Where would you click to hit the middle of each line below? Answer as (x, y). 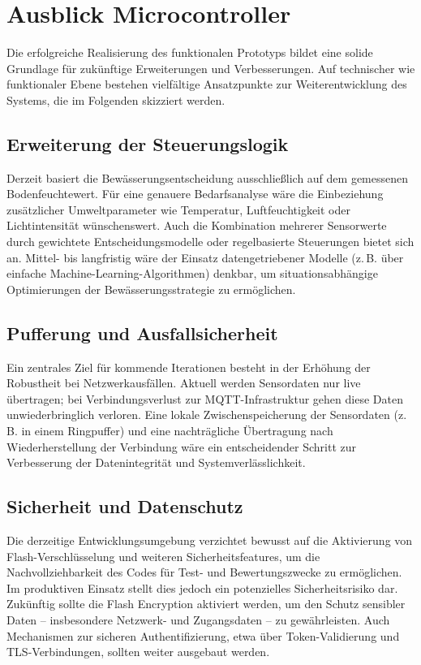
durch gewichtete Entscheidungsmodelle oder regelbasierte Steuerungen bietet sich (210, 242)
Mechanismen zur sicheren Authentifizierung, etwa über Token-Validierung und (203, 635)
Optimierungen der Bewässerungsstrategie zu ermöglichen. (151, 289)
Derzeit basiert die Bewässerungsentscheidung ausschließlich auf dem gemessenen (208, 177)
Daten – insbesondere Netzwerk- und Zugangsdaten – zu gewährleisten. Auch (198, 619)
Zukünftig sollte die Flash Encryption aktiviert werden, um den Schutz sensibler (206, 604)
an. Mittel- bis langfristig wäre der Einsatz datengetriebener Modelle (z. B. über (205, 257)
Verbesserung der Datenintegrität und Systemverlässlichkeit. (156, 462)
